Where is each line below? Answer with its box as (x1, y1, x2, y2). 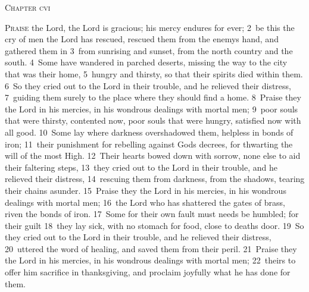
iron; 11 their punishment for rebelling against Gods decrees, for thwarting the (5, 137, 293, 150)
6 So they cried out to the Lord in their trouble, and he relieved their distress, (5, 79, 291, 92)
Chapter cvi (5, 1, 51, 13)
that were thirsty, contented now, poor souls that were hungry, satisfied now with (5, 114, 301, 127)
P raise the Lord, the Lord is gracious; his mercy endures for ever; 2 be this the (5, 21, 295, 33)
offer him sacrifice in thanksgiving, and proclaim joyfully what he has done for (5, 266, 291, 278)
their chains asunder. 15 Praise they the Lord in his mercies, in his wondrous (5, 184, 286, 196)
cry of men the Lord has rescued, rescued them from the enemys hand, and (5, 33, 279, 45)
